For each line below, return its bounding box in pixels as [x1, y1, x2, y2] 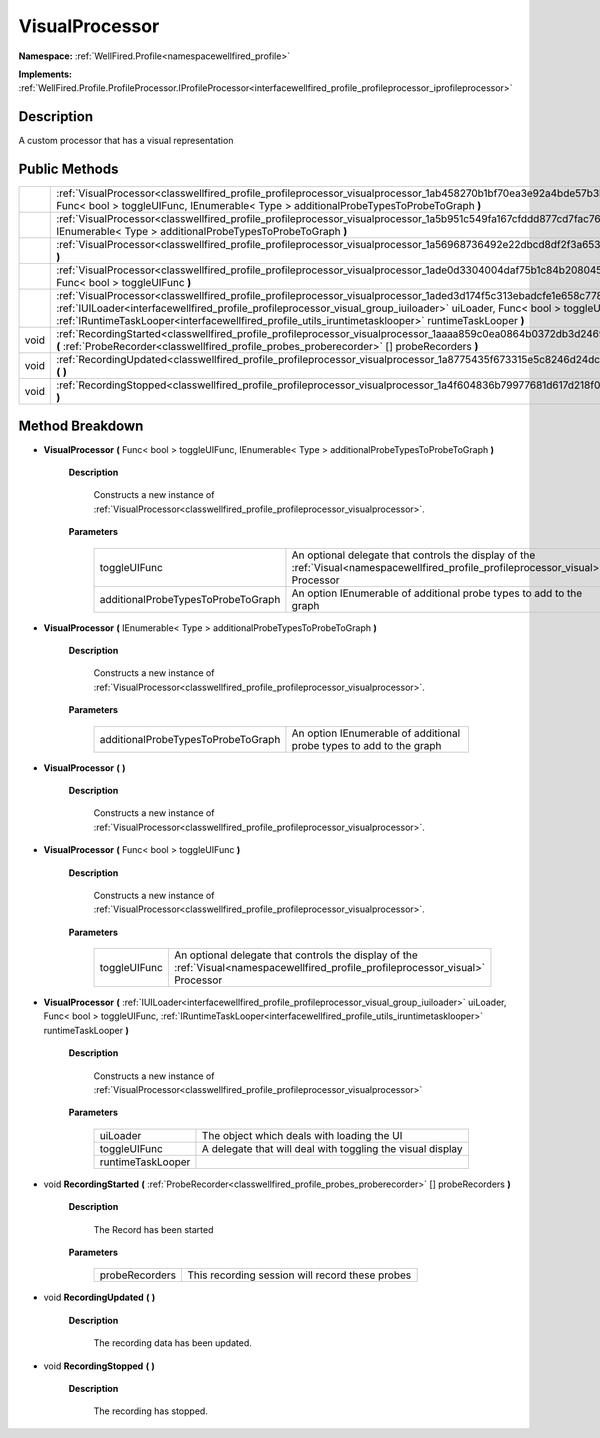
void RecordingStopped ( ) [43, 1360, 155, 1372]
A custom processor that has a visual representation [18, 135, 234, 147]
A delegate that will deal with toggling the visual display [201, 1141, 464, 1155]
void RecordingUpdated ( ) [43, 1291, 156, 1304]
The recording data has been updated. [93, 1337, 252, 1349]
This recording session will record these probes [186, 1268, 412, 1282]
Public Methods [18, 161, 119, 178]
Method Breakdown [18, 417, 144, 434]
